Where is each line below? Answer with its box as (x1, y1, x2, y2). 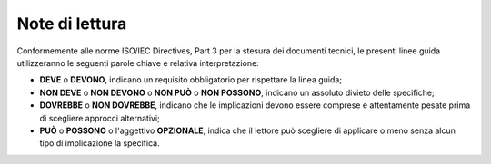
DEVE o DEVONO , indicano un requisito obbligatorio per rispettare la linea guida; (39, 74, 343, 85)
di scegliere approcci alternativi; (39, 112, 161, 123)
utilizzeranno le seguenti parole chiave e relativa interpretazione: (16, 57, 259, 68)
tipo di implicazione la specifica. (39, 138, 160, 149)
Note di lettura (16, 14, 127, 34)
